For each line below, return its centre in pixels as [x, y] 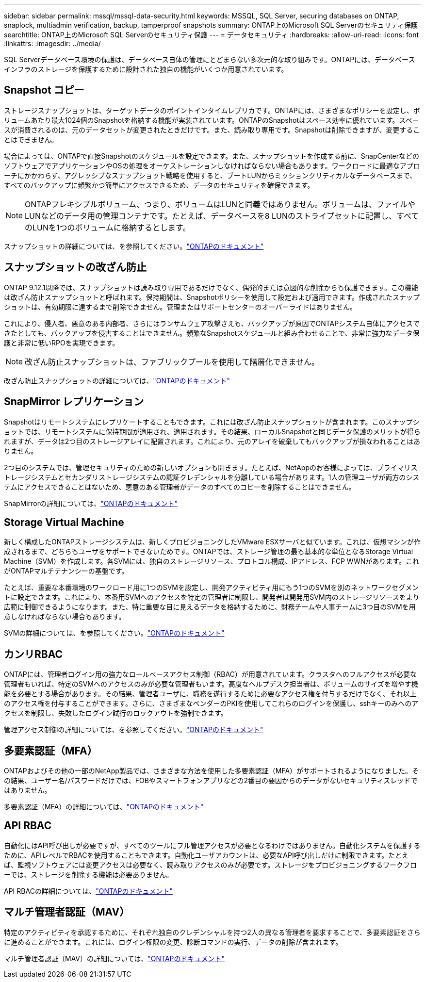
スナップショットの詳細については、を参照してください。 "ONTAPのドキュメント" [134, 246]
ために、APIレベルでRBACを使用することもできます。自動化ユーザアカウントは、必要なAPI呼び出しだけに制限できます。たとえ [206, 855]
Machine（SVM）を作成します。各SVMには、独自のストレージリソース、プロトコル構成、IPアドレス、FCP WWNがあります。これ [212, 561]
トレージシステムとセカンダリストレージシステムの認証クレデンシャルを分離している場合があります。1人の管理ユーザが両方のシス [212, 477]
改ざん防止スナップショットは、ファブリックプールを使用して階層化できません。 [172, 362]
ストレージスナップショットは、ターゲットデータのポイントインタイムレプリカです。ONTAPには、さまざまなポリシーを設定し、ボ [212, 110]
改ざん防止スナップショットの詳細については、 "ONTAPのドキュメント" [117, 380]
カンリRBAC [33, 654]
